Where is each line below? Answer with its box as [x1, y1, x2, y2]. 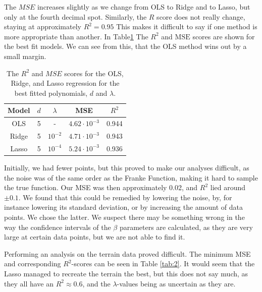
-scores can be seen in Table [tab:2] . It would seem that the [71, 258, 255, 269]
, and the [82, 278, 111, 288]
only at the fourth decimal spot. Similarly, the [4, 11, 147, 22]
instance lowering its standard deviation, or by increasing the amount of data [4, 202, 243, 212]
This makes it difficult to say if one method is [116, 21, 257, 32]
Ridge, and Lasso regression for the [11, 78, 120, 88]
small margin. [4, 50, 46, 61]
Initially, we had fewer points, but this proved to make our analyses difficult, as [4, 162, 249, 172]
